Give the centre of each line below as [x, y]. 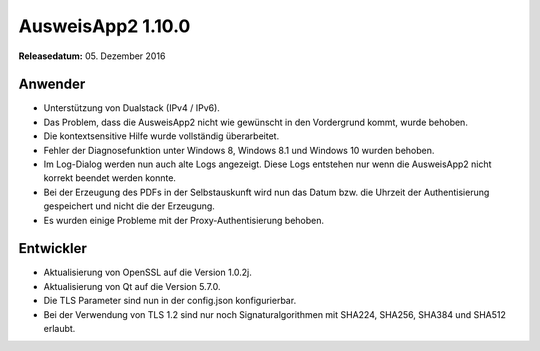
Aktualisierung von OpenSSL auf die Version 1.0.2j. [147, 272]
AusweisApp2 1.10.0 [104, 26]
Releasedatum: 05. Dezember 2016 [92, 56]
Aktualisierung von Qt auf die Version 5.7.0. [132, 286]
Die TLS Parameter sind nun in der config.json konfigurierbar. [170, 301]
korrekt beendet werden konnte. [110, 178]
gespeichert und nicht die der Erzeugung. [129, 206]
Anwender [52, 84]
